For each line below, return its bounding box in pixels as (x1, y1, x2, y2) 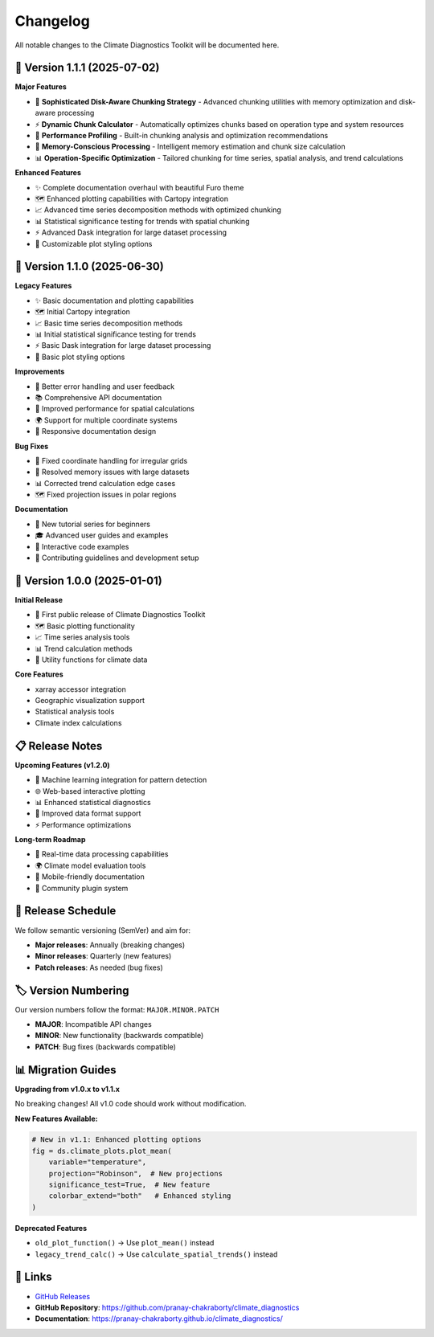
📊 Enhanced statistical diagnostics (35, 797, 152, 807)
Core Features (14, 669, 63, 679)
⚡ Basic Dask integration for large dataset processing (35, 341, 211, 350)
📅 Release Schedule (14, 904, 117, 918)
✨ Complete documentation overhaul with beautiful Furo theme (35, 182, 244, 192)
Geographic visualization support (35, 696, 145, 705)
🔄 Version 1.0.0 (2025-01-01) (14, 574, 162, 587)
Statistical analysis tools (35, 707, 115, 717)
